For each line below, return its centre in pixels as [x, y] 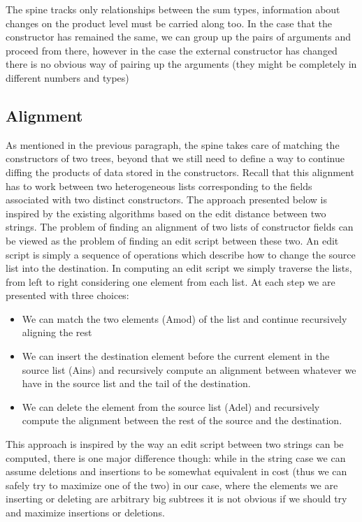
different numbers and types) [67, 77]
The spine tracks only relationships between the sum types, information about [173, 9]
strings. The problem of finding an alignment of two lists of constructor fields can [180, 227]
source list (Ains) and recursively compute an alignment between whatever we [189, 369]
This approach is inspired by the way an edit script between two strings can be [175, 444]
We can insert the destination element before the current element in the [176, 356]
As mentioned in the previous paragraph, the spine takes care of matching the [173, 144]
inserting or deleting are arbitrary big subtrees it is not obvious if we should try [176, 499]
